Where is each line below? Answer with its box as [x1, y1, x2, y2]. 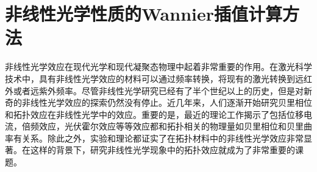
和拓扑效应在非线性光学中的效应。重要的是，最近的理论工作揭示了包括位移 [5, 108, 304, 120]
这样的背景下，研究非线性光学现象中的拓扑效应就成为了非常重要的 [30, 143, 295, 156]
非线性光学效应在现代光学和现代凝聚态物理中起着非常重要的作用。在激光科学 [5, 60, 312, 73]
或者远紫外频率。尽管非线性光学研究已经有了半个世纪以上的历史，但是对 [13, 84, 304, 97]
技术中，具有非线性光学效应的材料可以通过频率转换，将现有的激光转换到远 [5, 72, 304, 84]
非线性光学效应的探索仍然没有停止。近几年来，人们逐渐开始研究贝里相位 [21, 96, 312, 109]
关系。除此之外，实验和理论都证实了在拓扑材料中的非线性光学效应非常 [21, 131, 304, 144]
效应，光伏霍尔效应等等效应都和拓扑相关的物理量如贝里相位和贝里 [38, 120, 304, 132]
